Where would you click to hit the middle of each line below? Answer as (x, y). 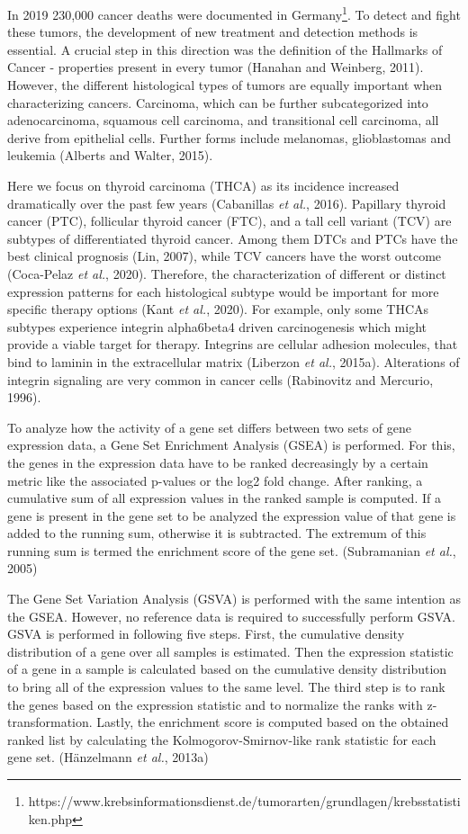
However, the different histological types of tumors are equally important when (225, 85)
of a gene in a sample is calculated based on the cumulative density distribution (227, 669)
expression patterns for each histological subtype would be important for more (223, 291)
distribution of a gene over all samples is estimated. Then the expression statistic (230, 651)
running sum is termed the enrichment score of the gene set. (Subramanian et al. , (232, 550)
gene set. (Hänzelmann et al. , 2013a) (108, 757)
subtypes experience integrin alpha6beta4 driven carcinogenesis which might (217, 326)
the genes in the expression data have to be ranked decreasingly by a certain (218, 462)
